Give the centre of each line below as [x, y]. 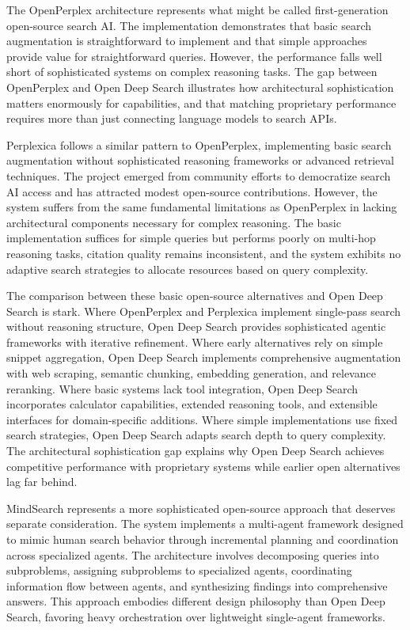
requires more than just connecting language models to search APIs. [172, 118]
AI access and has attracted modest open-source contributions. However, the [192, 191]
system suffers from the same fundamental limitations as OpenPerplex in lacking [202, 207]
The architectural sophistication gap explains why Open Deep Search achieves [196, 451]
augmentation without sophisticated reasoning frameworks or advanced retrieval [200, 160]
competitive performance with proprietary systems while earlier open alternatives [203, 466]
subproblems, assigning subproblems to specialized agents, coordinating [179, 570]
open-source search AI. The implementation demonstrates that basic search [189, 25]
